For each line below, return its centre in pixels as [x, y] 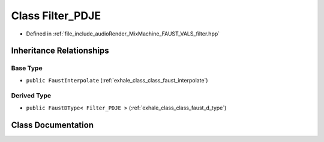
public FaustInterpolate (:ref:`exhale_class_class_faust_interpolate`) [117, 80]
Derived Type [31, 96]
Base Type [27, 68]
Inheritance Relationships [60, 51]
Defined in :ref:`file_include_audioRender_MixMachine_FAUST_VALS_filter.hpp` [123, 34]
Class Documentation [52, 125]
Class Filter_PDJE [56, 16]
